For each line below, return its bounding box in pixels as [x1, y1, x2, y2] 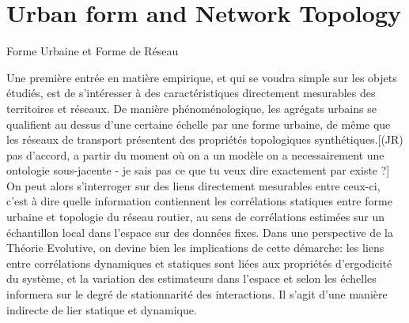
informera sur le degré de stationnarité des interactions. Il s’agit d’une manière [6, 286, 388, 302]
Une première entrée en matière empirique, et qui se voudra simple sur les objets [6, 69, 397, 85]
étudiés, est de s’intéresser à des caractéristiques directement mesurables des [6, 85, 376, 101]
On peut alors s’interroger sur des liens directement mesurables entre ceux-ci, [6, 177, 381, 193]
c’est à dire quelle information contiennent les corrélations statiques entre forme [6, 193, 392, 209]
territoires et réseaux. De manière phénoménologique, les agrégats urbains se [6, 100, 377, 116]
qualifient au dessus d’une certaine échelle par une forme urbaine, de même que [6, 115, 391, 132]
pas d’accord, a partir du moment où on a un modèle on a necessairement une [6, 146, 384, 163]
